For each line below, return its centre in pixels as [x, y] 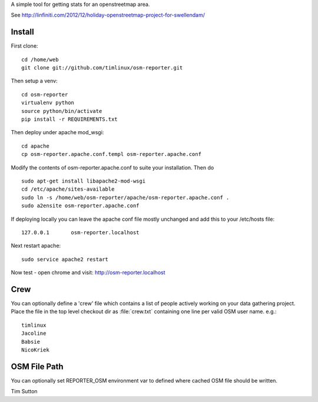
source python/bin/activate [62, 111]
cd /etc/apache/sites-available [68, 189]
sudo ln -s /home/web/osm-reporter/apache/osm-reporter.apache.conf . [125, 197]
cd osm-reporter [45, 94]
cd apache [35, 146]
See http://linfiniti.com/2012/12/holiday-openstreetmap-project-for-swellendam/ [108, 15]
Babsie [31, 342]
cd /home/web [40, 59]
